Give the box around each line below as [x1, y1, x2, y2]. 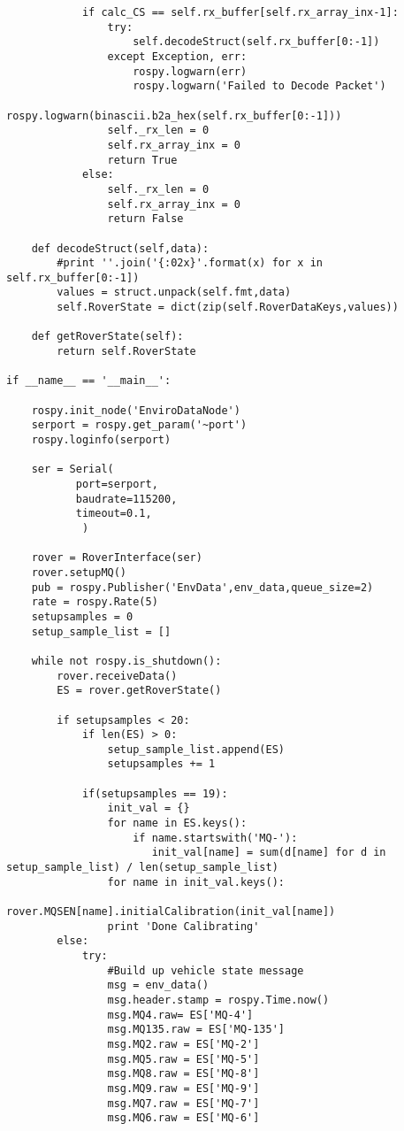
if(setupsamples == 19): [81, 787, 228, 800]
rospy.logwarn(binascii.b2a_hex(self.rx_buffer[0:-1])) [6, 109, 342, 122]
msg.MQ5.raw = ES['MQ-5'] [107, 1052, 260, 1066]
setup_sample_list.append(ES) [107, 742, 285, 756]
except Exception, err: [107, 50, 248, 63]
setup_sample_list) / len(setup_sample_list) [6, 861, 278, 874]
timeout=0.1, [75, 507, 152, 520]
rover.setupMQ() [31, 565, 127, 579]
